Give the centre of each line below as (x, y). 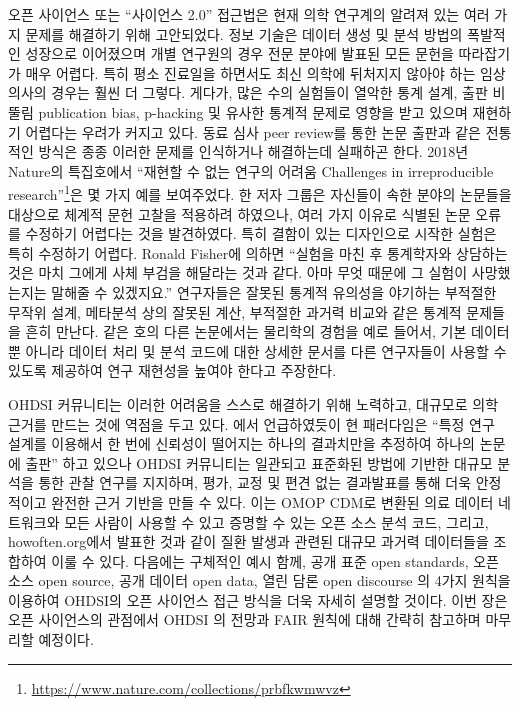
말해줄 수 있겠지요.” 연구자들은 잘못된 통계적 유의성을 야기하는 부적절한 (274, 291)
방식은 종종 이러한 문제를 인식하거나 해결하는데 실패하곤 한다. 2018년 (253, 151)
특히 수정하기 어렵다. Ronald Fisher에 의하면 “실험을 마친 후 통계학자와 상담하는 (258, 252)
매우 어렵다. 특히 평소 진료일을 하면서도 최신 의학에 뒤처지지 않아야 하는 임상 (265, 72)
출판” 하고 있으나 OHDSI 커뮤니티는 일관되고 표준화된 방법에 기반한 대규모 (259, 462)
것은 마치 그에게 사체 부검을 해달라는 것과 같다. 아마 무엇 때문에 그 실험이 (238, 272)
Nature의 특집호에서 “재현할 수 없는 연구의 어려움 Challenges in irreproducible (251, 170)
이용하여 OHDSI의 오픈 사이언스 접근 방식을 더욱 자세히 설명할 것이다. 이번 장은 (258, 599)
